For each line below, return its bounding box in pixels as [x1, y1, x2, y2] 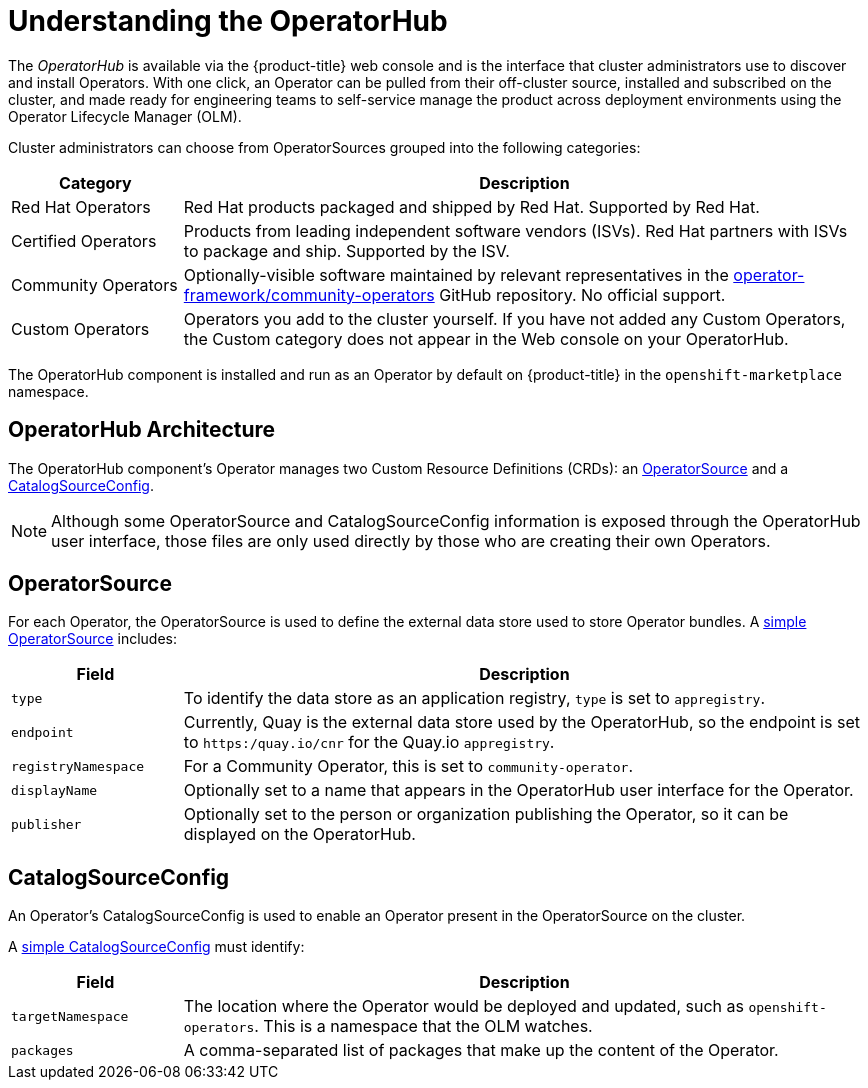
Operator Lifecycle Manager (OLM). [8, 107, 242, 125]
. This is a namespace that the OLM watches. [254, 1016, 593, 1037]
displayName [11, 782, 98, 798]
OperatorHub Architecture [8, 417, 276, 443]
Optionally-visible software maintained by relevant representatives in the [183, 264, 729, 285]
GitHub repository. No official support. [439, 284, 726, 305]
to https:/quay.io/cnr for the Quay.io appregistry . [183, 732, 555, 753]
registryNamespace [11, 758, 145, 774]
